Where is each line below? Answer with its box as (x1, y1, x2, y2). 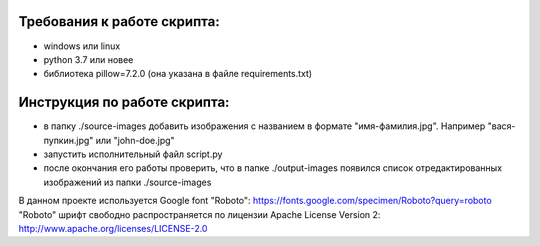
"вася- (487, 120, 516, 132)
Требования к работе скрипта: (18, 13, 220, 30)
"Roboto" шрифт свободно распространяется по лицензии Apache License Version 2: (18, 208, 381, 220)
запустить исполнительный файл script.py (43, 148, 223, 160)
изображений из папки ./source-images (43, 176, 212, 188)
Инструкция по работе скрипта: (18, 94, 230, 111)
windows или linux (43, 40, 121, 52)
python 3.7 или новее (43, 53, 134, 65)
